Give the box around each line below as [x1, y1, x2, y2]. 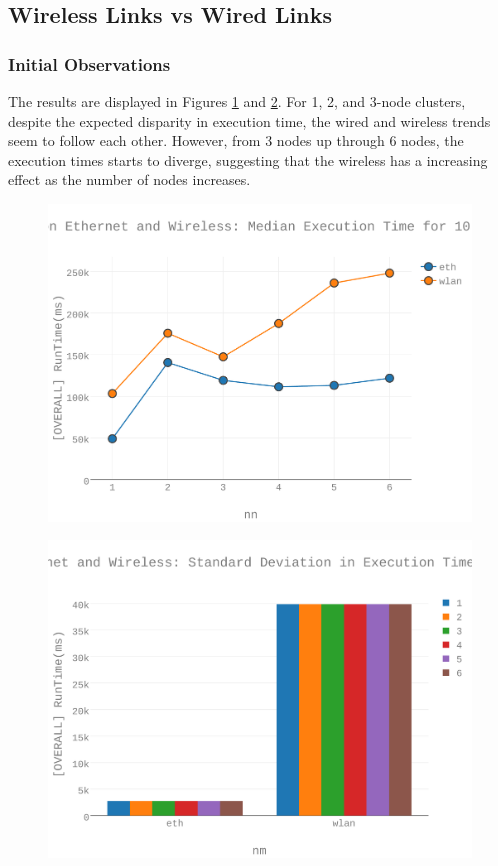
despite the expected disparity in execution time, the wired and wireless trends [8, 110, 491, 131]
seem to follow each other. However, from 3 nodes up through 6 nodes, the [8, 130, 464, 151]
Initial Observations [8, 51, 171, 76]
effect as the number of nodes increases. [8, 169, 251, 190]
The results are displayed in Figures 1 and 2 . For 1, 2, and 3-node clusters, [8, 91, 466, 111]
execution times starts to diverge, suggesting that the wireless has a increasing [8, 149, 488, 170]
